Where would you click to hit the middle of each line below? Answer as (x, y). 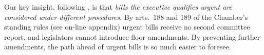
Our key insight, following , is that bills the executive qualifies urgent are (118, 7)
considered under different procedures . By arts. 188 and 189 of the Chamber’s (126, 17)
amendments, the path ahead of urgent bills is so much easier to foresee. (118, 47)
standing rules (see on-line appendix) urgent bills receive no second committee (127, 27)
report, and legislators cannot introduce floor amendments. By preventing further (132, 36)
